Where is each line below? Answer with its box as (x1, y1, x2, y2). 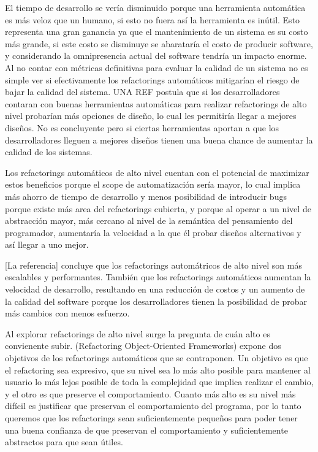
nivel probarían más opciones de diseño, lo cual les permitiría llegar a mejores (5, 109, 297, 122)
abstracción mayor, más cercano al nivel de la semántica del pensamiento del (5, 214, 293, 227)
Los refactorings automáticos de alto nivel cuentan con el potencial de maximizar (5, 166, 309, 178)
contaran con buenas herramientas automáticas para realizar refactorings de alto (5, 97, 307, 110)
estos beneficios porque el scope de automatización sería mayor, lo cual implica (5, 178, 301, 191)
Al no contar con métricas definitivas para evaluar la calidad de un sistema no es (5, 61, 308, 74)
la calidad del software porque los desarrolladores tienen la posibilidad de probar (5, 294, 308, 307)
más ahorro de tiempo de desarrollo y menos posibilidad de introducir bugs (5, 190, 287, 202)
